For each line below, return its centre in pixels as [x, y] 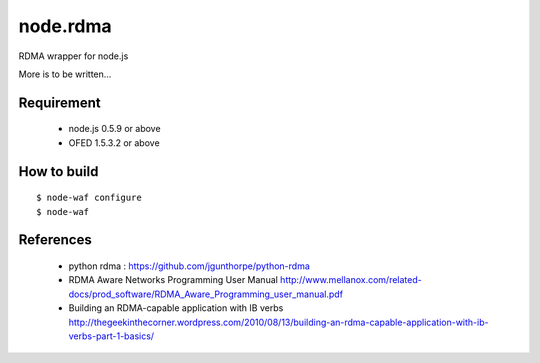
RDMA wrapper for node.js [73, 56]
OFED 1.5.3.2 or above [114, 142]
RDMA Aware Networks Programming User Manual [173, 280]
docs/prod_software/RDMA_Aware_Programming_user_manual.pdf [206, 294]
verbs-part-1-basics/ [111, 336]
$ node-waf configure [89, 198]
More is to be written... [65, 74]
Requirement [60, 102]
